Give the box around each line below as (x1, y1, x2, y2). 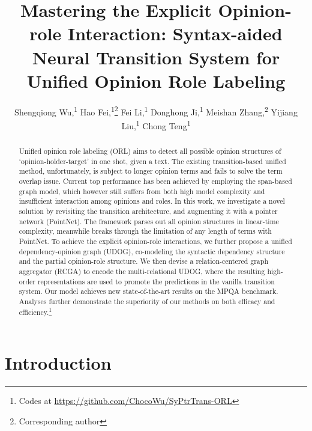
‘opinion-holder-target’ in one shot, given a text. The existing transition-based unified (19, 156, 286, 166)
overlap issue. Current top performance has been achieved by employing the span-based (19, 176, 292, 186)
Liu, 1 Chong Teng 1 (121, 117, 191, 132)
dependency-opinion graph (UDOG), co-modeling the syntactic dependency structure (19, 246, 285, 256)
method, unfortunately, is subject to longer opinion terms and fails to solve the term (19, 166, 283, 176)
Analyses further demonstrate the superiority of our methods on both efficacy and (19, 296, 275, 306)
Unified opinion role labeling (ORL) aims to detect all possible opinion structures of (19, 145, 281, 156)
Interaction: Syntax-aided (68, 21, 283, 46)
